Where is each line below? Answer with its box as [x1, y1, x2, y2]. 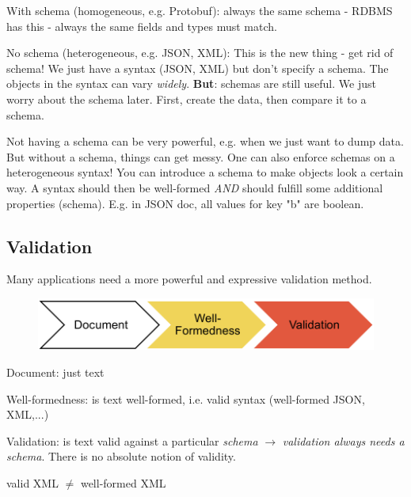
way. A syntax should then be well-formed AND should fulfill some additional [6, 179, 383, 195]
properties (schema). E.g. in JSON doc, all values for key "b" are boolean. [6, 195, 364, 211]
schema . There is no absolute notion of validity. [6, 448, 236, 465]
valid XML [6, 474, 59, 491]
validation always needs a [282, 432, 405, 449]
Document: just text [6, 363, 105, 380]
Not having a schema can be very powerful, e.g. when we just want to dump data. [6, 133, 404, 150]
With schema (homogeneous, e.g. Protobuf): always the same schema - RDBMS [6, 2, 393, 18]
